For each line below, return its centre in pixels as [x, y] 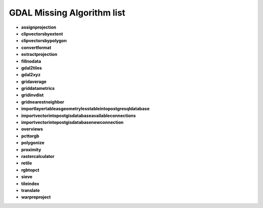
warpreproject [36, 197]
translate [30, 190]
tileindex [30, 183]
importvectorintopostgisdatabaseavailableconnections [78, 115]
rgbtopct [30, 170]
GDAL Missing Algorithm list [67, 13]
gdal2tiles [32, 68]
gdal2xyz [31, 75]
